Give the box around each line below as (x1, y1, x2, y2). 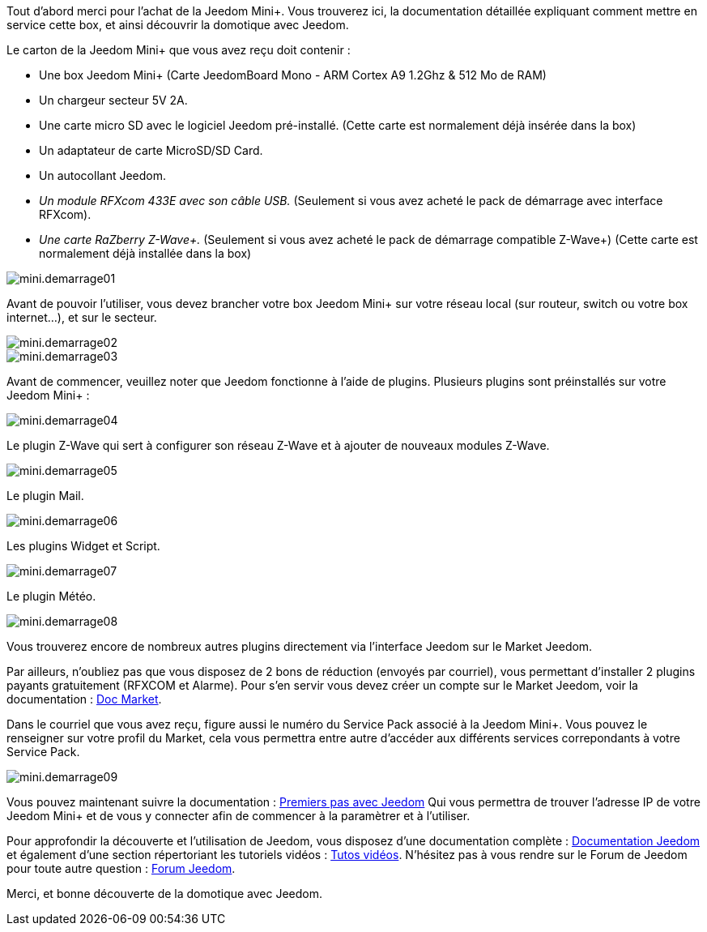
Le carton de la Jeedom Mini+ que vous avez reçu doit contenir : (6, 43, 351, 57)
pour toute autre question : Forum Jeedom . (6, 861, 236, 875)
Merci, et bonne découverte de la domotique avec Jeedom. (6, 887, 323, 900)
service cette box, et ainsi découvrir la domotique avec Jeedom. (6, 18, 349, 32)
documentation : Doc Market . (6, 692, 162, 706)
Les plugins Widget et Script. (6, 539, 160, 553)
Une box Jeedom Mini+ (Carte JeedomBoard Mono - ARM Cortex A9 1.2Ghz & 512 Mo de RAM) (39, 68, 547, 82)
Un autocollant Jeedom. (39, 169, 167, 182)
